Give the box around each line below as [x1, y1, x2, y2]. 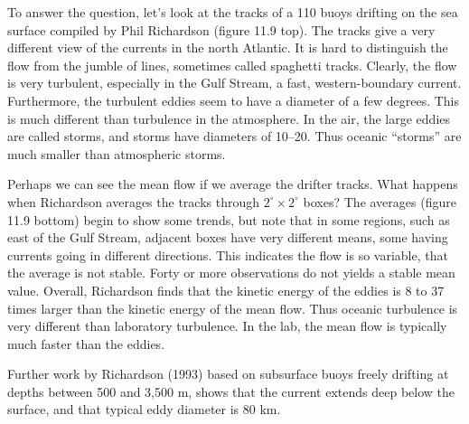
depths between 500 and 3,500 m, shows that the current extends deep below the [7, 382, 455, 400]
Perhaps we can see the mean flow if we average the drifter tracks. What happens [7, 174, 458, 193]
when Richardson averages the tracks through [7, 192, 260, 211]
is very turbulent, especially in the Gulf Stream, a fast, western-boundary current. [7, 73, 462, 92]
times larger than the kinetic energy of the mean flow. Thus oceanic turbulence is [7, 298, 458, 317]
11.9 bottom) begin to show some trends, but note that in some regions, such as [7, 210, 450, 229]
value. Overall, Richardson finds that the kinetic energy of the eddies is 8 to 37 [7, 280, 445, 299]
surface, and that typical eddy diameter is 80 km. [7, 400, 281, 419]
